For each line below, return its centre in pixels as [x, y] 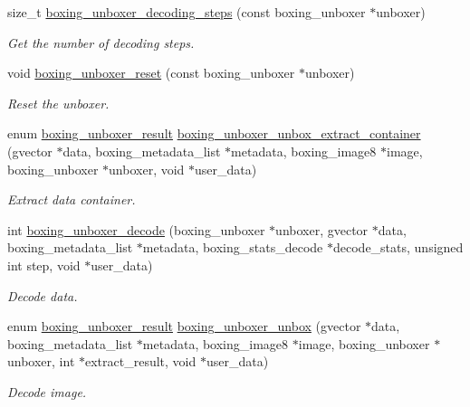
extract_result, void [141, 361]
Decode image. [47, 391]
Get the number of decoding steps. [101, 42]
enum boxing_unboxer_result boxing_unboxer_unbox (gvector [184, 326]
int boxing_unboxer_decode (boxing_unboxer [136, 229]
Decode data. [43, 295]
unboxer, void [147, 169]
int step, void [44, 265]
